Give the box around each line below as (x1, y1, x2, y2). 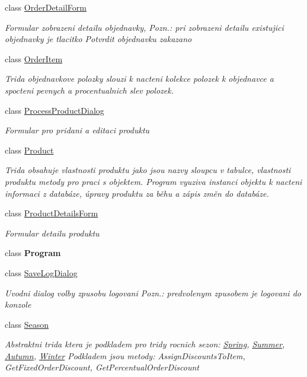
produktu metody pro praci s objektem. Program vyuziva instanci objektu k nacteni (5, 175, 302, 187)
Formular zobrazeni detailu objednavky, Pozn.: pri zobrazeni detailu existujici (5, 21, 284, 33)
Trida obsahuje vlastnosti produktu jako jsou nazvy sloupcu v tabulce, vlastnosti (5, 164, 291, 176)
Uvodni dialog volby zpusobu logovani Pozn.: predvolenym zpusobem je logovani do (5, 286, 301, 299)
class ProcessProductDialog (5, 104, 104, 116)
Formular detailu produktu (5, 226, 100, 239)
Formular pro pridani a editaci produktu (5, 124, 150, 136)
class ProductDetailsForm (5, 207, 98, 219)
